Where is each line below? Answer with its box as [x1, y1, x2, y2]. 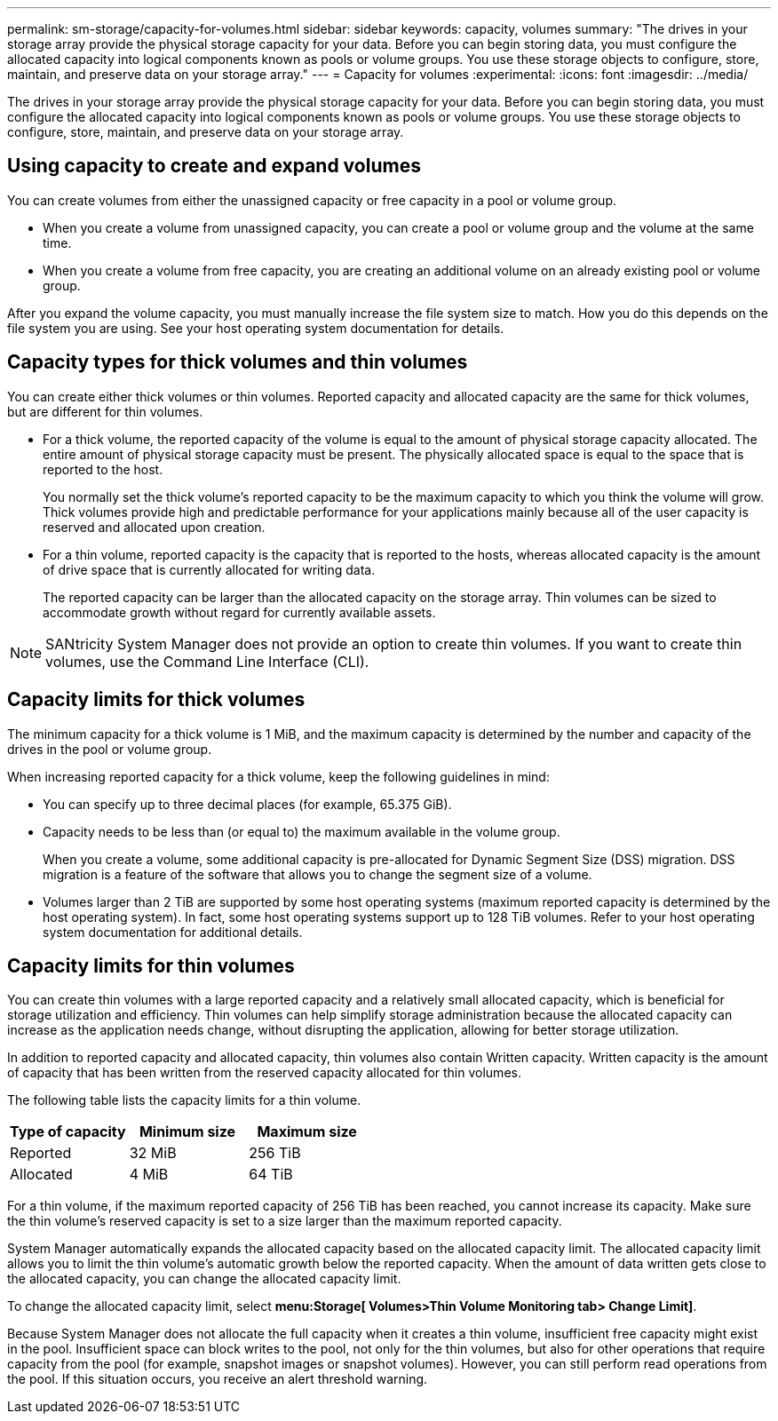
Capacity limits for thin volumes [7, 954, 295, 977]
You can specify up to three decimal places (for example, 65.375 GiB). [43, 796, 452, 812]
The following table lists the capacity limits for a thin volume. [7, 1092, 361, 1108]
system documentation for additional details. [43, 924, 303, 940]
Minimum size [139, 1123, 236, 1141]
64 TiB [249, 1165, 293, 1184]
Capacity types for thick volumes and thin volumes [7, 351, 468, 374]
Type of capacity [10, 1123, 126, 1141]
